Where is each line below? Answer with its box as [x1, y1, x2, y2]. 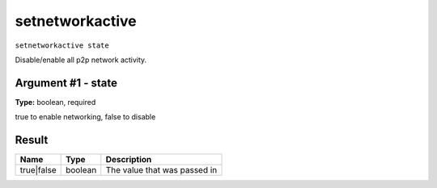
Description [105, 154, 152, 165]
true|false [19, 165, 57, 176]
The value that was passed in [105, 165, 218, 176]
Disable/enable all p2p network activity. [15, 55, 147, 65]
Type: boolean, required [15, 97, 96, 107]
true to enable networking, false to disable [15, 112, 156, 122]
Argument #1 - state [15, 76, 117, 90]
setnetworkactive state [15, 40, 109, 50]
